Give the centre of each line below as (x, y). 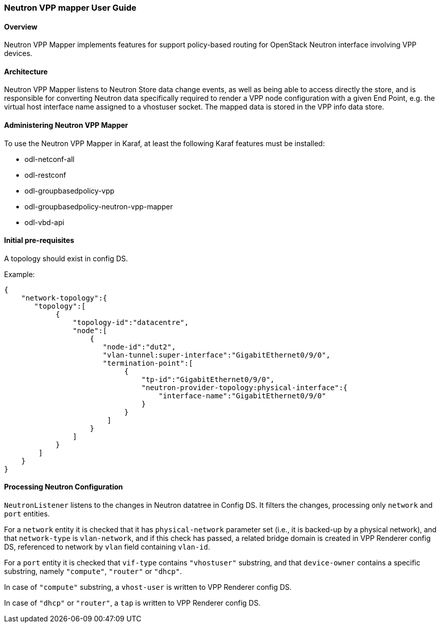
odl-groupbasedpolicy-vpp (70, 190)
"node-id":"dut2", (139, 347)
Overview (21, 26)
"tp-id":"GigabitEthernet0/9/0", (208, 379)
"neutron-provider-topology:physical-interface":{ (244, 387)
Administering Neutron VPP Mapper (66, 125)
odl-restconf (45, 175)
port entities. (27, 514)
